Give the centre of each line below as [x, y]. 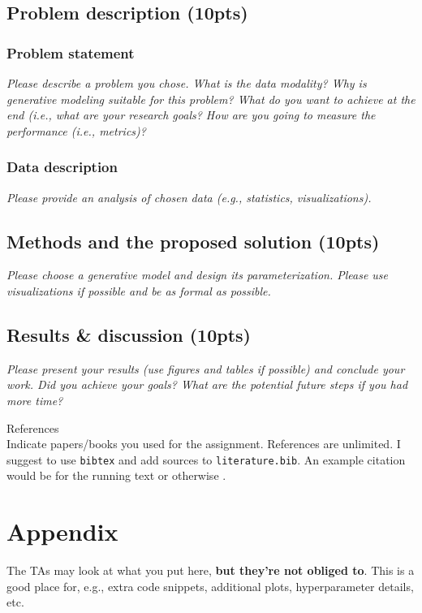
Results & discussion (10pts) [129, 334]
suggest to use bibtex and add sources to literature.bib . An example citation [206, 459]
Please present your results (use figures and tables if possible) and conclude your [206, 368]
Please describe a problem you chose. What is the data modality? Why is [187, 83]
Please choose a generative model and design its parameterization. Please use [198, 275]
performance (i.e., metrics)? [76, 130]
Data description [62, 167]
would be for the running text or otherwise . [116, 475]
